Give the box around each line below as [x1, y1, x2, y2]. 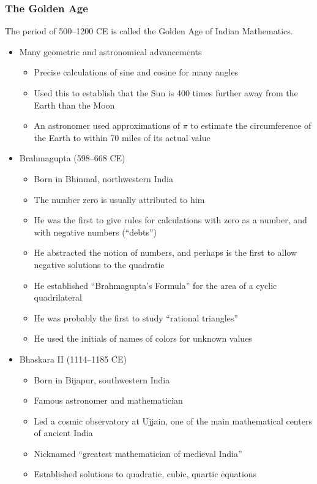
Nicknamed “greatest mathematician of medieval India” [34, 447, 242, 459]
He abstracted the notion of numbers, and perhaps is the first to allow [34, 246, 297, 259]
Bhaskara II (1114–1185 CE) [19, 352, 127, 365]
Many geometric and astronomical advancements [19, 45, 202, 58]
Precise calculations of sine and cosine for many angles [34, 66, 239, 79]
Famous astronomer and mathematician [34, 394, 183, 407]
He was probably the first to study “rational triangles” [34, 311, 238, 324]
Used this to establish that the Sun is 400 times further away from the [34, 86, 298, 99]
